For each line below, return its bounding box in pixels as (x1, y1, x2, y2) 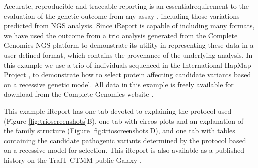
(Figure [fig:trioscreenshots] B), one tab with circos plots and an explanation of (4, 115, 244, 126)
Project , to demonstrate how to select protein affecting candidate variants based (4, 69, 251, 80)
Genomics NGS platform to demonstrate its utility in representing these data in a (4, 40, 254, 50)
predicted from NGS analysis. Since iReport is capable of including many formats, (4, 20, 255, 31)
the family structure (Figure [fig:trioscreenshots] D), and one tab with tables (4, 125, 235, 136)
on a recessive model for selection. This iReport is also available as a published (4, 145, 244, 155)
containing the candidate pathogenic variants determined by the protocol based (4, 135, 246, 145)
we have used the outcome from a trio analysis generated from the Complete (4, 30, 238, 40)
